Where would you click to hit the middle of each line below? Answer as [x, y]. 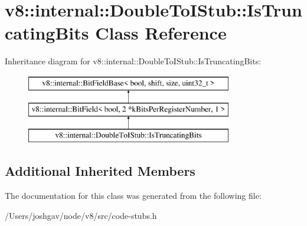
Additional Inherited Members [100, 171]
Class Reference [161, 33]
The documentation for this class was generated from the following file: [133, 196]
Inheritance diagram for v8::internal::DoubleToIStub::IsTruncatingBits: [133, 61]
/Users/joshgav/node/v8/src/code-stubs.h [81, 215]
